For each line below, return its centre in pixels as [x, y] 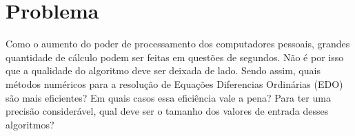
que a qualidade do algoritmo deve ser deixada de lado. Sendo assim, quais [163, 70]
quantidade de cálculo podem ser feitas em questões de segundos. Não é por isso [175, 57]
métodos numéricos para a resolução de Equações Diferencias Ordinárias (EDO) [174, 83]
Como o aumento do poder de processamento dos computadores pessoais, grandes [178, 44]
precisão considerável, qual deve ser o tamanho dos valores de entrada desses [167, 111]
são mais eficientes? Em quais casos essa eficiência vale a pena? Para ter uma [168, 97]
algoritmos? [30, 124]
